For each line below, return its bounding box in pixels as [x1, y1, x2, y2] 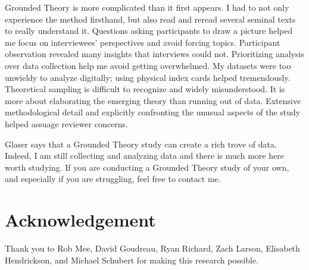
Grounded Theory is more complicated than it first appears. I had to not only [5, 1, 289, 13]
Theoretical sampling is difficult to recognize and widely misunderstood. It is [5, 83, 285, 95]
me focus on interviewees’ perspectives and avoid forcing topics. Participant [5, 36, 280, 48]
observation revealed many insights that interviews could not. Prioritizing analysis [5, 48, 304, 60]
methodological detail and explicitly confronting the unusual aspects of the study [5, 106, 301, 118]
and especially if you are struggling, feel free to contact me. [5, 172, 221, 185]
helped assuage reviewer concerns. [5, 117, 128, 130]
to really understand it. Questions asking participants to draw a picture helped [5, 24, 293, 37]
